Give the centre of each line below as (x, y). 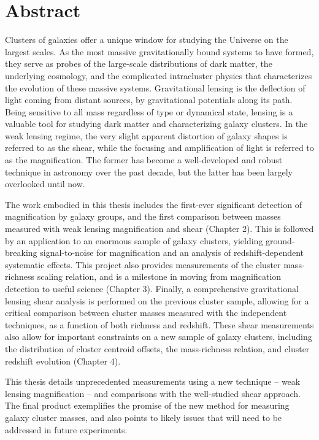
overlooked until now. (45, 184)
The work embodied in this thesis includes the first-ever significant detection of (153, 204)
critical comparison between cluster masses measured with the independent (146, 313)
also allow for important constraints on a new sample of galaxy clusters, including (159, 337)
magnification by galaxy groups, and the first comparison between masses (143, 216)
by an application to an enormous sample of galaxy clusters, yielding (134, 240)
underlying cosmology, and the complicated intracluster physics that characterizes (159, 75)
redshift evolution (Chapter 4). (63, 361)
